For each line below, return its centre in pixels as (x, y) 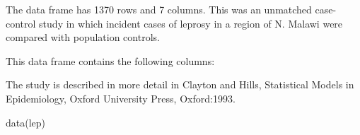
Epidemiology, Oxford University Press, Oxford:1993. (121, 98)
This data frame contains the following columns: (110, 60)
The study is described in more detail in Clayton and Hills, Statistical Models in (180, 84)
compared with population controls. (83, 37)
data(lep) (26, 122)
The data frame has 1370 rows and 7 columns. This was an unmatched (159, 9)
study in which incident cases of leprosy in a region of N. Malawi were (191, 23)
